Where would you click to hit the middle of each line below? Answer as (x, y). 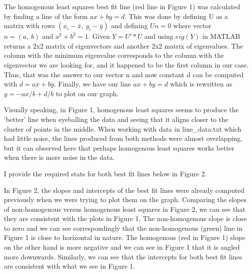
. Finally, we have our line (92, 84)
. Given (99, 36)
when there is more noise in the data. (59, 157)
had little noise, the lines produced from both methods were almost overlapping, (123, 138)
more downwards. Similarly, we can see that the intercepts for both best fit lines (123, 256)
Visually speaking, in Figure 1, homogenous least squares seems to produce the (121, 110)
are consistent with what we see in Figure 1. (69, 266)
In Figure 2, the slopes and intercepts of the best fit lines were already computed (124, 190)
